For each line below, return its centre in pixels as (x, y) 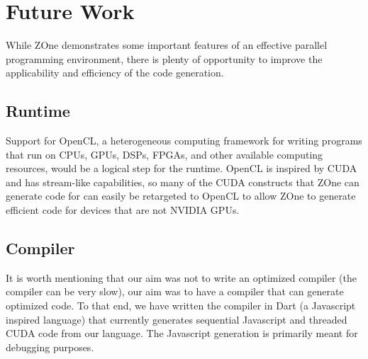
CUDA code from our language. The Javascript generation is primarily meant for (182, 333)
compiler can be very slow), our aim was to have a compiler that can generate (175, 291)
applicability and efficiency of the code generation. (115, 73)
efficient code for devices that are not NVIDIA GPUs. (123, 210)
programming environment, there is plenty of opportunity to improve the (164, 58)
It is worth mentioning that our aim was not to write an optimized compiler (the (181, 277)
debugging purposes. (50, 347)
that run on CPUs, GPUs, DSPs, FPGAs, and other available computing (165, 154)
